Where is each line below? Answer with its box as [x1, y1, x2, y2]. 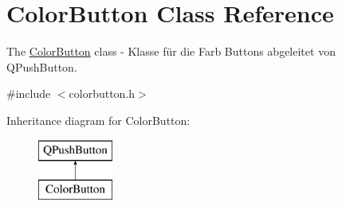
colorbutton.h [69, 85, 136, 102]
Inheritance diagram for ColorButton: [6, 111, 191, 128]
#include [6, 85, 51, 102]
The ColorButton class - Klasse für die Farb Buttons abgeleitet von [6, 43, 336, 60]
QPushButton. [6, 58, 77, 75]
